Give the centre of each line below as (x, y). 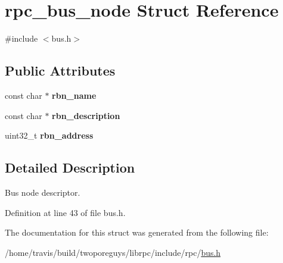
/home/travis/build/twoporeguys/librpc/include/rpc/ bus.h (113, 252)
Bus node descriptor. (43, 192)
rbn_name (74, 95)
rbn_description (86, 115)
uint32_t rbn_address (49, 135)
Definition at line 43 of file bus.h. (65, 212)
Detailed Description (70, 167)
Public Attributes (60, 71)
